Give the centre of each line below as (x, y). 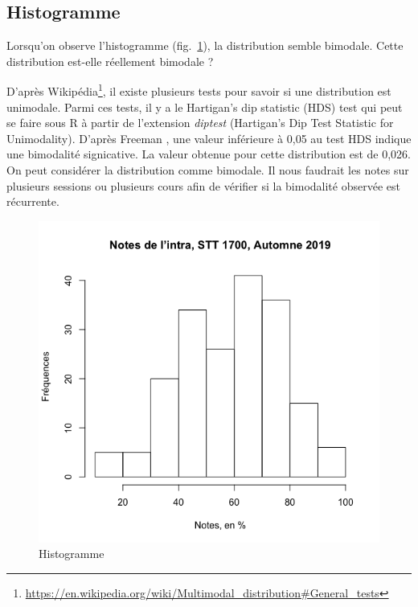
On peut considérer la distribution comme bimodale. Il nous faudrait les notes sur (208, 170)
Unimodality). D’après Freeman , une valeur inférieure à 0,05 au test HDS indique (209, 138)
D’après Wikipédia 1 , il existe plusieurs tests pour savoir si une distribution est (199, 90)
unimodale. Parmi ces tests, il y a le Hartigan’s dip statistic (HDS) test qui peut (205, 107)
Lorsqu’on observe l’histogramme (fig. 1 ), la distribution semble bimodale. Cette (205, 45)
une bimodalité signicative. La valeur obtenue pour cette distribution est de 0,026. (209, 154)
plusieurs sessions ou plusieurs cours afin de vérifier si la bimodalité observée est (203, 185)
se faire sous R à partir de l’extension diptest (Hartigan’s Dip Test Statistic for (200, 123)
